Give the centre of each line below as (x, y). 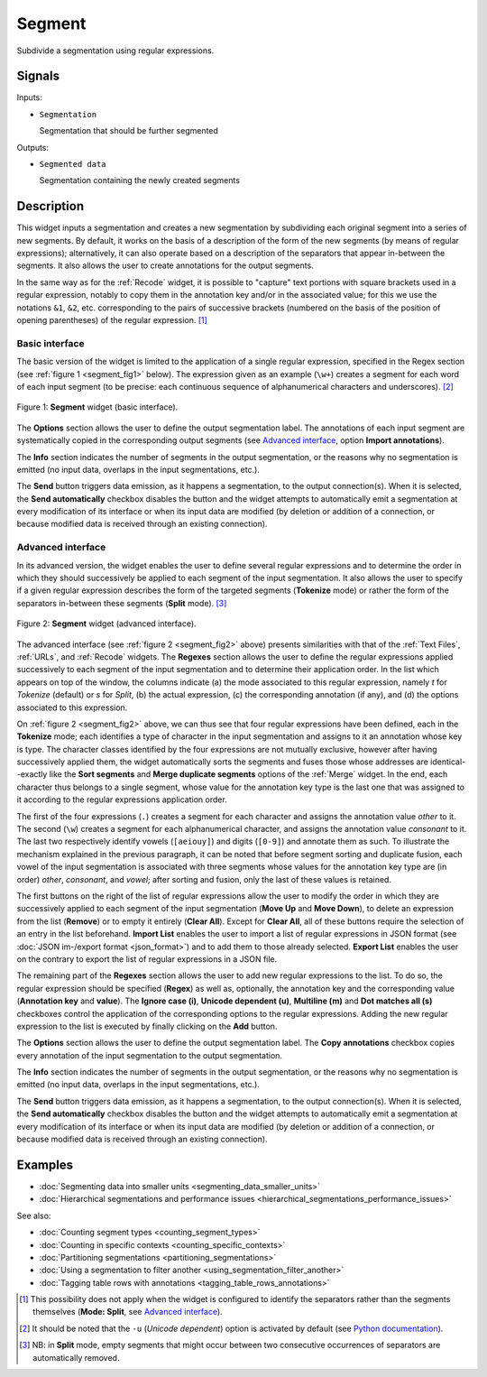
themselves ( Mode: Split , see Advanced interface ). (128, 1312)
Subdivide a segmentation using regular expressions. (115, 51)
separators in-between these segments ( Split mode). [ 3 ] (122, 603)
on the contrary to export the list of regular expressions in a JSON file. (147, 959)
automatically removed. (76, 1357)
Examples (45, 1164)
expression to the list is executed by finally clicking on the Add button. (147, 1026)
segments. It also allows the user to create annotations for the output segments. (165, 265)
